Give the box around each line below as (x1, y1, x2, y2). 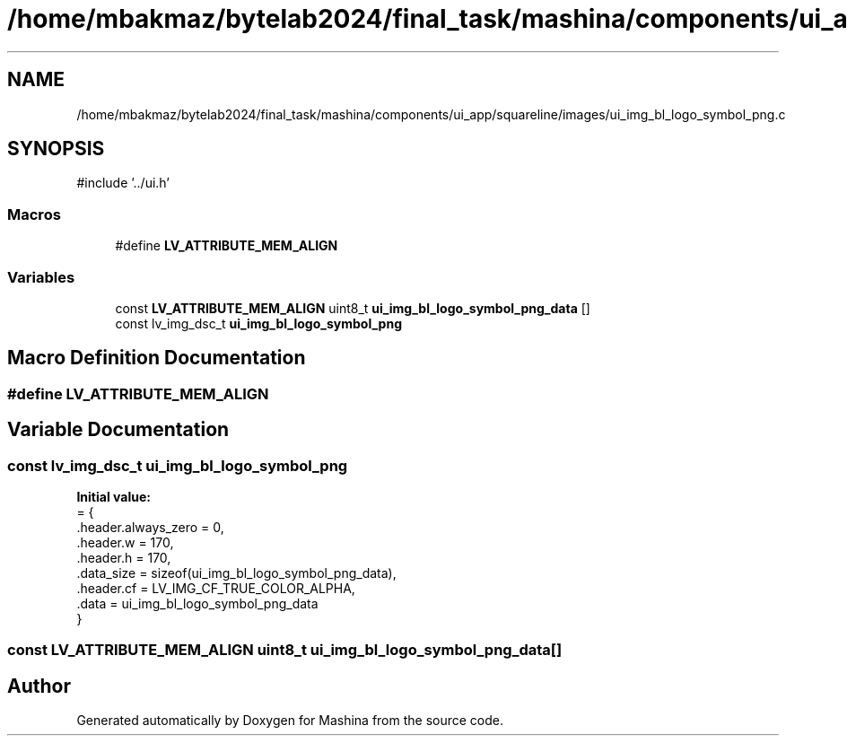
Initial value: (76, 489, 151, 504)
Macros (7, 205, 61, 223)
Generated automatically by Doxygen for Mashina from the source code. (76, 712, 504, 729)
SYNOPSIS (7, 137, 105, 161)
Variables (7, 267, 75, 286)
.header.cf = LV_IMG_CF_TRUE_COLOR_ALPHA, (76, 581, 355, 596)
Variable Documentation (7, 418, 230, 441)
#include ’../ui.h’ (76, 175, 170, 191)
